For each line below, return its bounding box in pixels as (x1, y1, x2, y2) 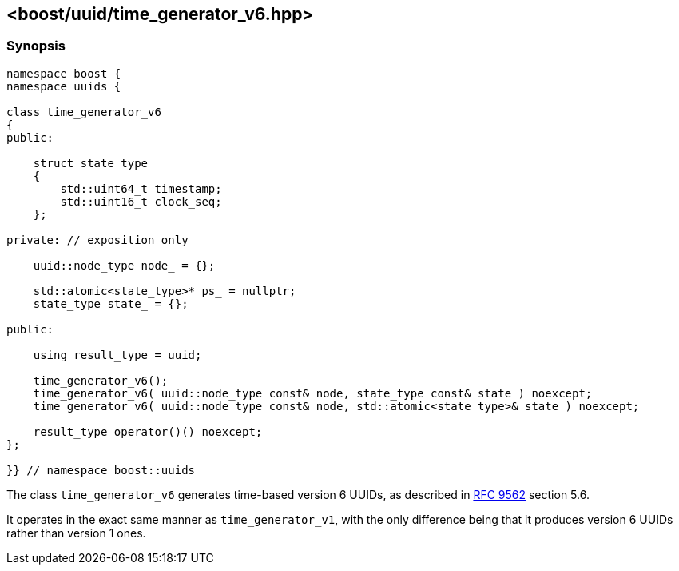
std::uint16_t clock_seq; (60, 194, 222, 208)
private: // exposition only (6, 233, 189, 246)
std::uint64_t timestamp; (60, 182, 222, 195)
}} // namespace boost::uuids (6, 463, 196, 477)
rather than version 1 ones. (6, 525, 146, 540)
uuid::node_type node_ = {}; (33, 258, 216, 272)
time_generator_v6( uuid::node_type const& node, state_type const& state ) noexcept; (33, 386, 593, 400)
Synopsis (6, 38, 66, 54)
